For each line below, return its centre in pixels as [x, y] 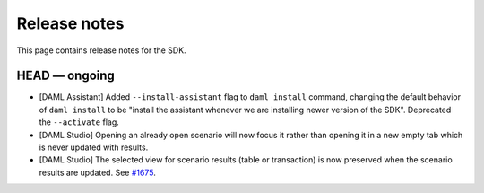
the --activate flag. [79, 122]
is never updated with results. [94, 147]
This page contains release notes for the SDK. [102, 50]
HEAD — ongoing [66, 76]
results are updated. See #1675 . [97, 172]
